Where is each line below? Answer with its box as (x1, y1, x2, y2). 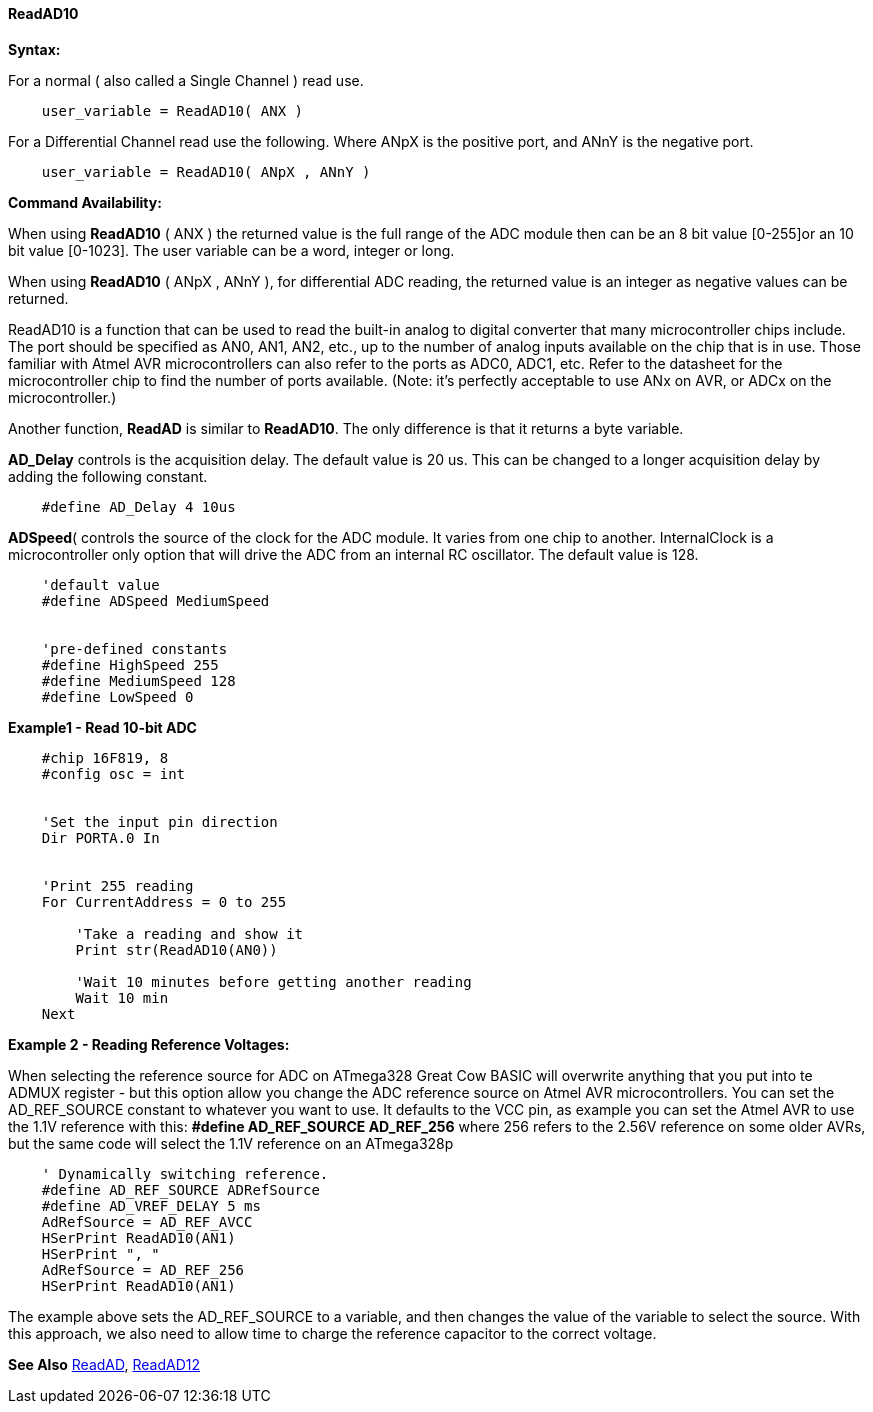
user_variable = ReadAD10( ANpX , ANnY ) (41, 163, 371, 180)
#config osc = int (41, 765, 186, 782)
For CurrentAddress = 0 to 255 (41, 893, 287, 910)
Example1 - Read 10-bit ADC (8, 718, 197, 736)
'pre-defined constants (41, 640, 228, 657)
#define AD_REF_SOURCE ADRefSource (41, 1181, 320, 1198)
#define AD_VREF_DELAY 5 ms (41, 1197, 261, 1214)
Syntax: (8, 40, 61, 58)
